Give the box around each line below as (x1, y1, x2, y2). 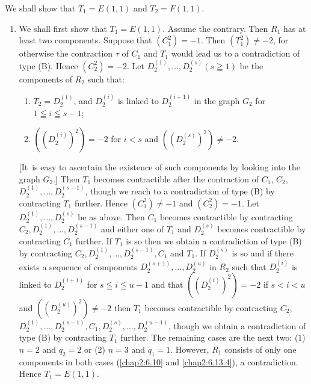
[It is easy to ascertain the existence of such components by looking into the (19, 161, 300, 173)
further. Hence (74, 196, 128, 209)
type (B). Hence (19, 59, 78, 72)
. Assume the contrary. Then (162, 22, 268, 34)
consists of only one (224, 343, 297, 355)
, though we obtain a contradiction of (168, 319, 306, 332)
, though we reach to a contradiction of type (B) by (85, 185, 275, 197)
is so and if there (232, 247, 294, 259)
